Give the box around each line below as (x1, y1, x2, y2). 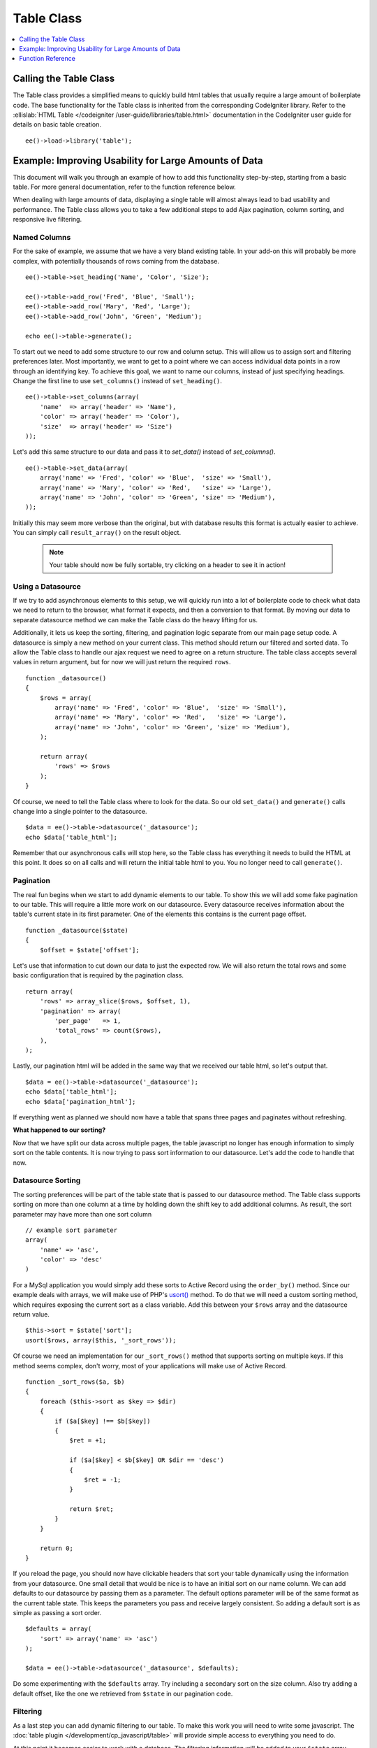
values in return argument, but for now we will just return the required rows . (13, 658, 231, 666)
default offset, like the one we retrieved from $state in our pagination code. (13, 1689, 233, 1698)
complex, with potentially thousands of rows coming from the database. (13, 257, 220, 265)
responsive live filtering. (13, 215, 82, 224)
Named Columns (13, 233, 71, 243)
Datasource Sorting (13, 1175, 81, 1185)
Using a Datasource (13, 581, 82, 591)
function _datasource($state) (25, 926, 129, 934)
